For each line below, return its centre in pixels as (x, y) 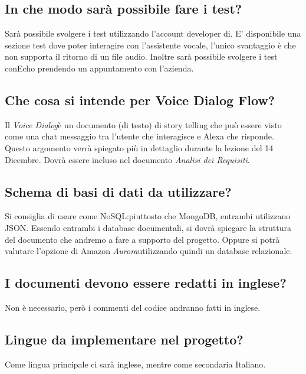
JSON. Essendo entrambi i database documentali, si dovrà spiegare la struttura (148, 227)
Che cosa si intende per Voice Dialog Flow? (140, 100)
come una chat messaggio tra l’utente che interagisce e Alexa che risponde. (139, 136)
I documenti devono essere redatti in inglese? (146, 283)
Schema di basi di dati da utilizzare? (118, 191)
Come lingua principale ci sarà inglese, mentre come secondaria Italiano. (135, 364)
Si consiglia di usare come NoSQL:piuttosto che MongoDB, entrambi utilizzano (148, 216)
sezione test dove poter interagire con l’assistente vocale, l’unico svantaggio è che (150, 45)
